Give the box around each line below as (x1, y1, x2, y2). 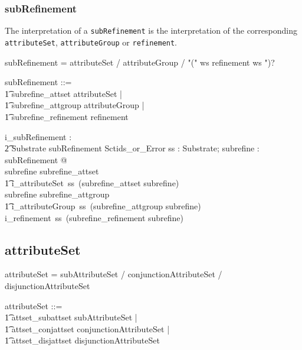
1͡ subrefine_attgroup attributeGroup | (5, 99, 145, 111)
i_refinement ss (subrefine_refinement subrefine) (5, 211, 184, 223)
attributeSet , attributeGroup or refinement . (5, 35, 178, 48)
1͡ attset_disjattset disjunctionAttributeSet (5, 334, 160, 346)
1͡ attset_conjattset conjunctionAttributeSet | (5, 322, 170, 335)
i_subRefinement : (5, 130, 72, 142)
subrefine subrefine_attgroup (5, 188, 110, 200)
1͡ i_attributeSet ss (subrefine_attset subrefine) (5, 176, 179, 189)
